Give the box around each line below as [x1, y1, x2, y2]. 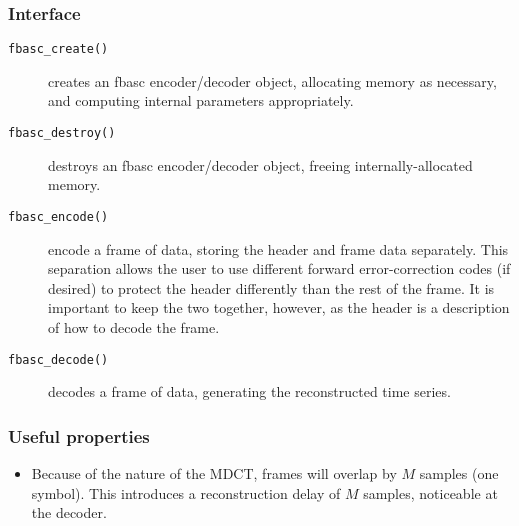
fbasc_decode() [8, 352, 109, 367]
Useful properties [8, 423, 150, 448]
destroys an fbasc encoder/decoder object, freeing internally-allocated [48, 154, 473, 175]
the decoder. [31, 502, 107, 523]
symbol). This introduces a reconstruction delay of [31, 482, 341, 503]
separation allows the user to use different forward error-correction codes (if [48, 258, 511, 279]
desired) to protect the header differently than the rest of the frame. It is [48, 277, 495, 298]
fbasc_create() [8, 42, 109, 57]
